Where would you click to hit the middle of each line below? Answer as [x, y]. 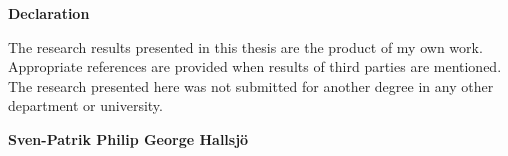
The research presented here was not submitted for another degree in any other [251, 85]
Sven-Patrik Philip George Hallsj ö [128, 138]
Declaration [49, 13]
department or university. [85, 105]
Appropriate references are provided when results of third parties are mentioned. [255, 66]
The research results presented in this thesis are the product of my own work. [245, 46]
